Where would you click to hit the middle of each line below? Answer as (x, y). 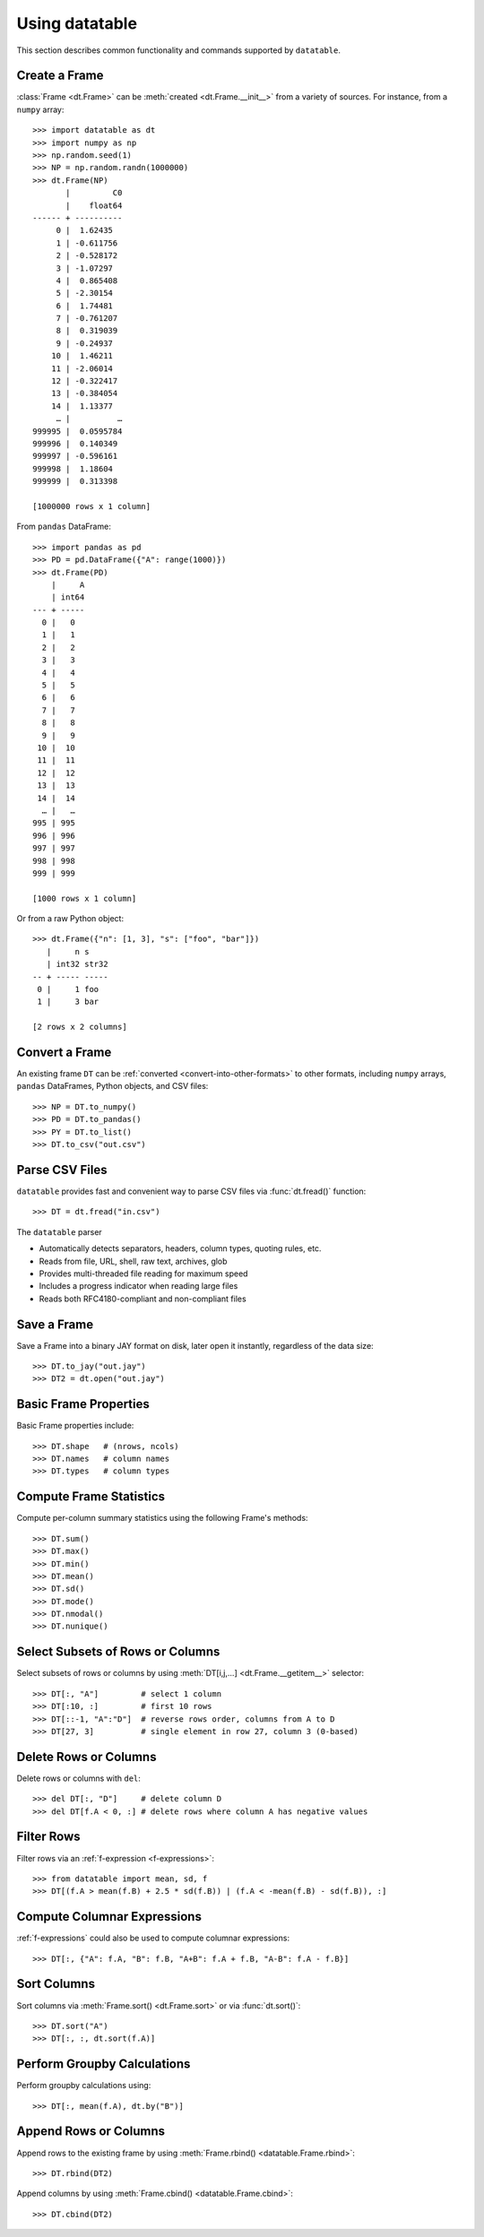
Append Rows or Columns (91, 2132)
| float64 (94, 205)
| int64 (68, 597)
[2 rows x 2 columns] (80, 1027)
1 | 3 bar (68, 1002)
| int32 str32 (77, 964)
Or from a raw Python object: (70, 919)
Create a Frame (60, 76)
